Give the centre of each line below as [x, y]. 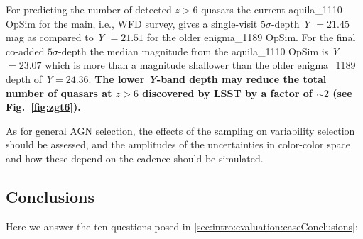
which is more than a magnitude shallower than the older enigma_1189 [200, 65]
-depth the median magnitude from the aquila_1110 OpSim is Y [199, 51]
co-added [25, 51]
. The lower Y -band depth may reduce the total [207, 78]
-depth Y [291, 23]
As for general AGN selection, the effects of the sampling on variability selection [180, 130]
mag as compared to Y [55, 37]
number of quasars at [59, 93]
